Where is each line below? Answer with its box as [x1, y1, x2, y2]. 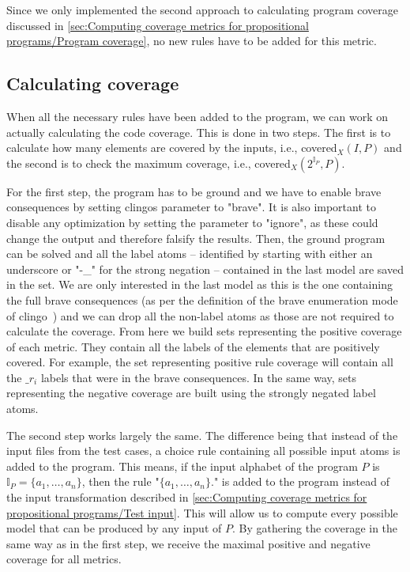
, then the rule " [81, 473, 160, 490]
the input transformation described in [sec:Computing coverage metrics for [6, 489, 367, 506]
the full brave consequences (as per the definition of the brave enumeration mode [6, 291, 398, 308]
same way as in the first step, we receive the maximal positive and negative [6, 535, 371, 551]
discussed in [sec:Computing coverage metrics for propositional [6, 17, 309, 33]
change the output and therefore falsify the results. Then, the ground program [6, 229, 386, 246]
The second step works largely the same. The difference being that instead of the [6, 426, 398, 443]
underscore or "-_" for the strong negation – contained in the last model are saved [6, 260, 404, 277]
